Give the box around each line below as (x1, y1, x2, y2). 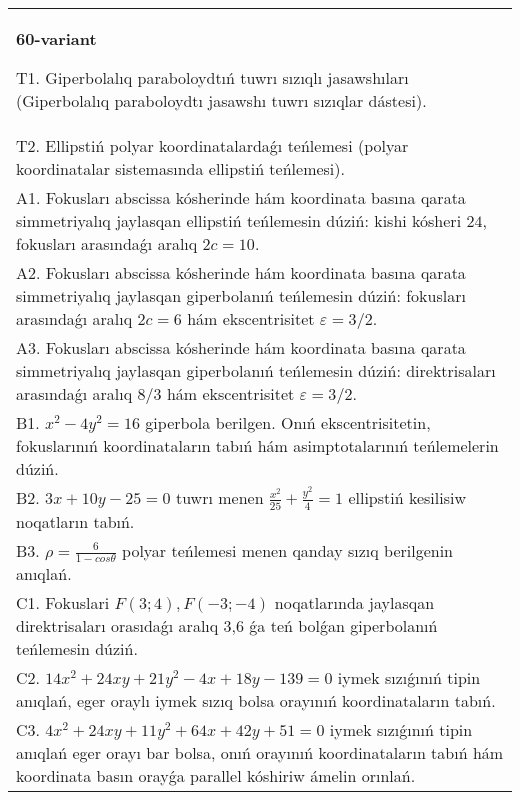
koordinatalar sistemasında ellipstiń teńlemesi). (16, 157, 345, 180)
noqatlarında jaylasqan (274, 591, 435, 615)
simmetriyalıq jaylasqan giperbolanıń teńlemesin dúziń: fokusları (16, 284, 466, 307)
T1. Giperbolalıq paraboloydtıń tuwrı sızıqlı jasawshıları (16, 66, 409, 89)
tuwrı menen (175, 486, 264, 509)
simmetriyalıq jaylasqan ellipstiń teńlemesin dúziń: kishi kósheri (16, 209, 462, 232)
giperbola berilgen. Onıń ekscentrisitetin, (145, 411, 431, 434)
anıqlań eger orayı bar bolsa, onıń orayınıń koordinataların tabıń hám (16, 741, 504, 765)
